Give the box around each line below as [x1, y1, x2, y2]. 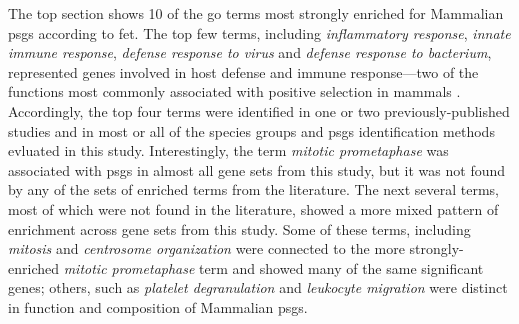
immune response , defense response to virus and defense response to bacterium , [8, 42, 492, 63]
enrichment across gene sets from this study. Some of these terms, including [8, 218, 471, 239]
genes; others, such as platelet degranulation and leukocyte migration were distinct [8, 277, 508, 298]
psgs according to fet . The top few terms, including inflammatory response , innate [8, 22, 511, 43]
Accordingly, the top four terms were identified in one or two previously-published [8, 100, 510, 121]
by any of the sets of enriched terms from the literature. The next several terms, [8, 179, 499, 200]
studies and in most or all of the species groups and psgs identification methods [8, 120, 495, 141]
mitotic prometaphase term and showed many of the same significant [63, 257, 484, 278]
